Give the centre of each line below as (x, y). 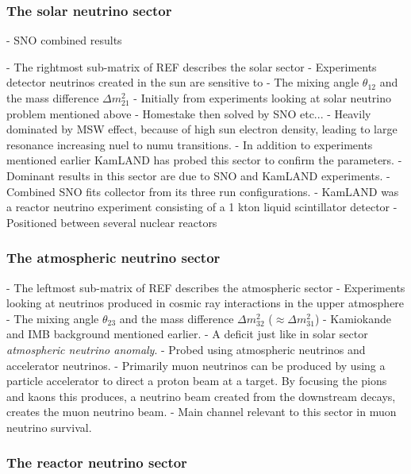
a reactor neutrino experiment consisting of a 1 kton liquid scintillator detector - (202, 207)
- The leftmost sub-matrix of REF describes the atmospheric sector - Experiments (206, 287)
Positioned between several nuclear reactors (112, 222)
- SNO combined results (64, 40)
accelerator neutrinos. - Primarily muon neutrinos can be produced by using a (196, 365)
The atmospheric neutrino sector (113, 258)
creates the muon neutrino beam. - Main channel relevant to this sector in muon (202, 412)
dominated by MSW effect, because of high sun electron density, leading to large (202, 129)
